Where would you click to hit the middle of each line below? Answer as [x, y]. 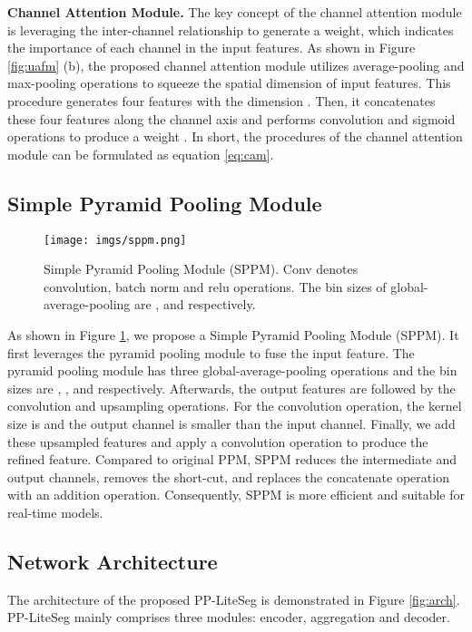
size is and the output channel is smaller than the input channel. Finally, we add [231, 423]
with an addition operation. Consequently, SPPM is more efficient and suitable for [236, 495]
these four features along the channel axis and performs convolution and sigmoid [231, 118]
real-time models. [55, 512]
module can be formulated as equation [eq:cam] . [141, 154]
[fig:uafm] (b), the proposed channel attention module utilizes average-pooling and [236, 65]
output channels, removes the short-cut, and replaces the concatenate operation [228, 476]
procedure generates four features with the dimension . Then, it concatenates [221, 100]
